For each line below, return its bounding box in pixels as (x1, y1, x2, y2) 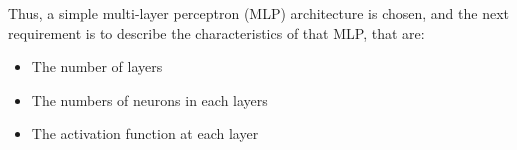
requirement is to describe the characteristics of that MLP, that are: (8, 22, 425, 43)
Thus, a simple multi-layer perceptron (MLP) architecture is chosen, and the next (8, 3, 509, 23)
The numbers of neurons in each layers (31, 89, 268, 110)
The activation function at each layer (31, 123, 259, 144)
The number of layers (31, 56, 163, 77)
